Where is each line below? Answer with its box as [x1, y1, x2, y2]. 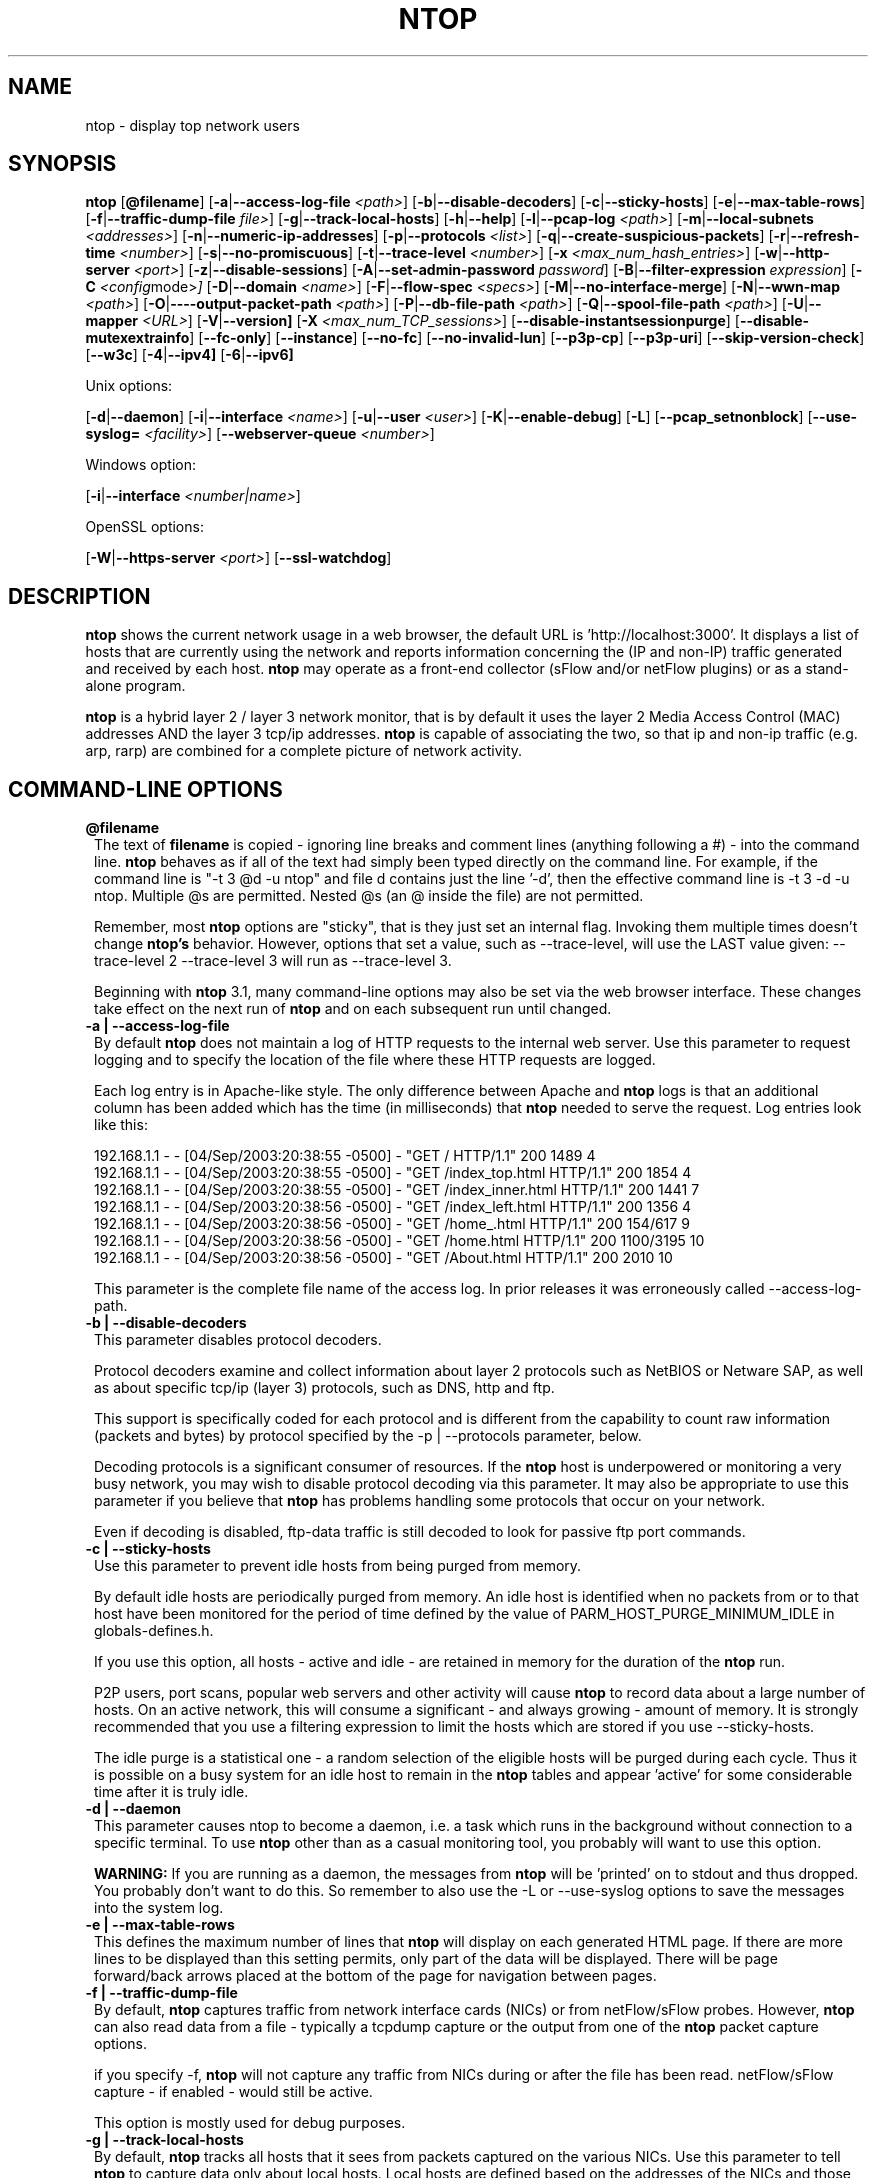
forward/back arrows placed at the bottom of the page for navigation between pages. [94, 1967, 657, 1985]
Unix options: [85, 377, 173, 395]
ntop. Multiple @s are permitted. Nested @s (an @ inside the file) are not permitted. [94, 887, 644, 905]
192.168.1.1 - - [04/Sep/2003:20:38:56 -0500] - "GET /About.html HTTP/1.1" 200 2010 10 [94, 1249, 673, 1267]
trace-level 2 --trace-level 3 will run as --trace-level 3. [94, 952, 452, 970]
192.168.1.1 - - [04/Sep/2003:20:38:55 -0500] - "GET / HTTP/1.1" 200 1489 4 [94, 1147, 596, 1165]
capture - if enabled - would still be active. [94, 2083, 373, 2101]
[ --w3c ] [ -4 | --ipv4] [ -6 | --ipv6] [85, 346, 294, 364]
